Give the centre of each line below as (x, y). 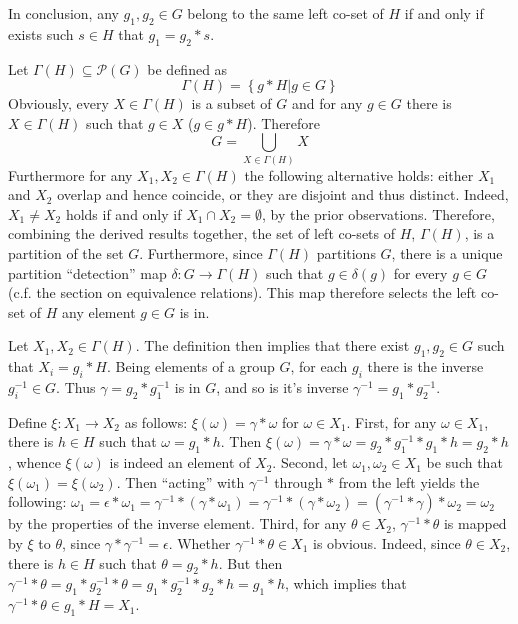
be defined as (187, 68)
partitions (346, 253)
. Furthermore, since (201, 253)
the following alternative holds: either (359, 174)
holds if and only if (123, 213)
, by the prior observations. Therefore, (378, 213)
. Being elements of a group (190, 366)
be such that (464, 462)
